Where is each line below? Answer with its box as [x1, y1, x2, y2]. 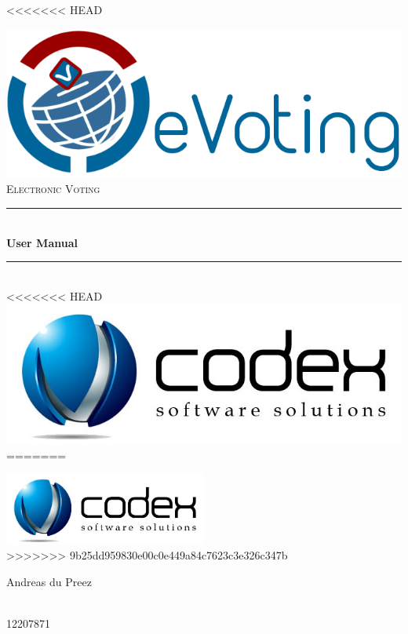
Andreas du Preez [6, 573, 92, 589]
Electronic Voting [6, 180, 100, 197]
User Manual [6, 234, 78, 250]
